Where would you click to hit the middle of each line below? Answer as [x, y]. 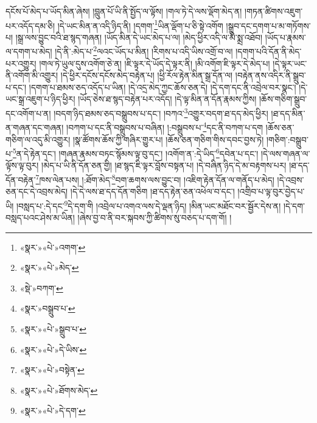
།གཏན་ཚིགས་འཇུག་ [274, 11]
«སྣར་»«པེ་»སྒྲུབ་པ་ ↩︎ [53, 329]
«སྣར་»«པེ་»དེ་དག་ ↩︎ [53, 411]
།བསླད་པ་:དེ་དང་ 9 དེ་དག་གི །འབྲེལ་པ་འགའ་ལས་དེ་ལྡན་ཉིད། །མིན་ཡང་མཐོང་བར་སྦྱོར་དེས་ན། [148, 205]
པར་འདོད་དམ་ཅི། [30, 25]
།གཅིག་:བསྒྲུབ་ [287, 139]
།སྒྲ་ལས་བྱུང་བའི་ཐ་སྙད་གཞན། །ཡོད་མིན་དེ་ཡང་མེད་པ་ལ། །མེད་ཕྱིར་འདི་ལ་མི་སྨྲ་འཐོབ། [139, 37]
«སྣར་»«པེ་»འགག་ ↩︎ [53, 247]
